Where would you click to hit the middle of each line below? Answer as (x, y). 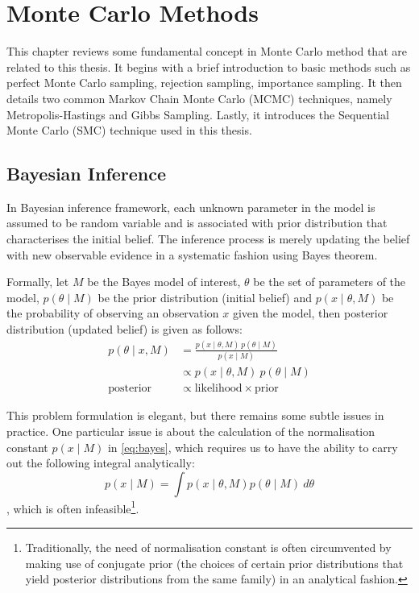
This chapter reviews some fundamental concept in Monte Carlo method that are (207, 51)
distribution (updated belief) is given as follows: (124, 329)
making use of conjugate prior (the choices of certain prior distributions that (214, 563)
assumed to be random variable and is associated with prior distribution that (197, 223)
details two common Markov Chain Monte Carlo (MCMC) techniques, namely (199, 98)
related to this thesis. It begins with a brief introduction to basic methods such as (209, 66)
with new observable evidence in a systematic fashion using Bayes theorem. (192, 254)
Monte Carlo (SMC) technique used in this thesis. (129, 130)
